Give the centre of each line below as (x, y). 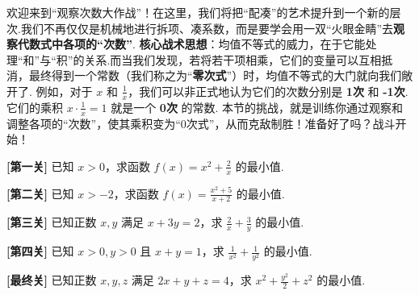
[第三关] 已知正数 (52, 222)
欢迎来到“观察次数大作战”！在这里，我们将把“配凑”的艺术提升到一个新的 (198, 12)
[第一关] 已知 (40, 166)
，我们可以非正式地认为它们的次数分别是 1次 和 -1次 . (268, 91)
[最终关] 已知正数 (52, 280)
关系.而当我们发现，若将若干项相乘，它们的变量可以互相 (233, 59)
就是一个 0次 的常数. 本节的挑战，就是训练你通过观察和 (257, 107)
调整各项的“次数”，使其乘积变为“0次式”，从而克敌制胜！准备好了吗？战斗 (201, 123)
